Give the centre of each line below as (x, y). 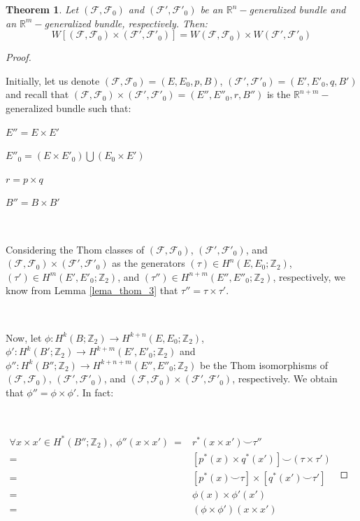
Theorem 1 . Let (42, 9)
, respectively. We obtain (285, 378)
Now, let (24, 337)
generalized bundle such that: (69, 107)
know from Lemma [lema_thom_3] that (92, 290)
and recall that (37, 94)
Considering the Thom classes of (75, 249)
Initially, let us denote (53, 80)
